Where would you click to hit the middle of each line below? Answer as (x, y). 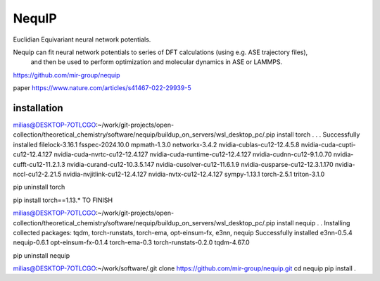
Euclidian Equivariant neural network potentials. (82, 39)
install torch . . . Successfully (318, 135)
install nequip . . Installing (313, 223)
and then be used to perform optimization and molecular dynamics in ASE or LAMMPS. (157, 62)
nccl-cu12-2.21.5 (37, 174)
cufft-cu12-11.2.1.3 (39, 164)
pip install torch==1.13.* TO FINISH (63, 200)
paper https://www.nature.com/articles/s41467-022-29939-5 (102, 88)
